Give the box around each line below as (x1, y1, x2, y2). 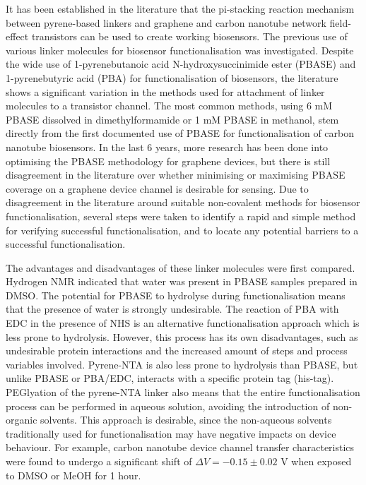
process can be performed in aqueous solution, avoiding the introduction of (6, 398, 330, 413)
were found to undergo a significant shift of (6, 454, 192, 468)
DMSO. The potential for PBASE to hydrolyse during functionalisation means (6, 287, 346, 302)
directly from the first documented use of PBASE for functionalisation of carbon (6, 126, 355, 140)
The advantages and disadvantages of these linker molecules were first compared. (6, 260, 355, 275)
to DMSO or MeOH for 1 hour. (6, 467, 141, 482)
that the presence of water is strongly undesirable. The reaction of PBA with (6, 301, 339, 316)
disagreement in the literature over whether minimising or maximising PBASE (6, 167, 346, 182)
